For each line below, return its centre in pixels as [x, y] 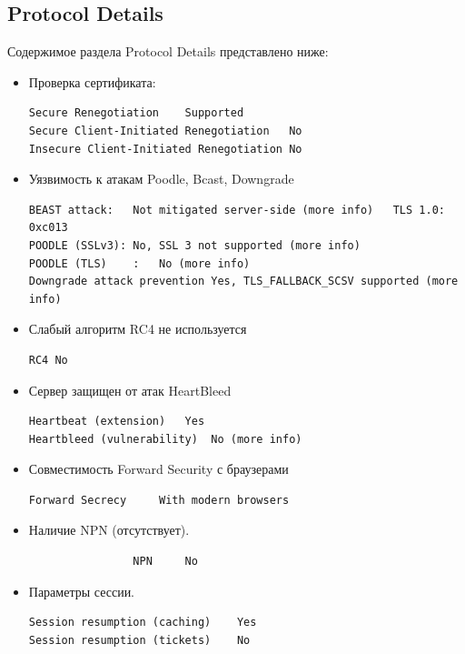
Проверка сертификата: [92, 81]
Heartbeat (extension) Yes [117, 422]
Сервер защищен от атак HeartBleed [130, 390]
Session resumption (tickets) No [139, 640]
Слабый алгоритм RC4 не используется [138, 329]
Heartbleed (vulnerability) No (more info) [165, 439]
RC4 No [48, 360]
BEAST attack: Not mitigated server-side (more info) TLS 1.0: [237, 210]
